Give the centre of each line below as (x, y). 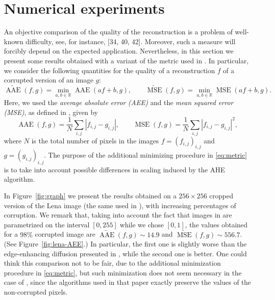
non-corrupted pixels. (36, 292)
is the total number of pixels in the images (95, 141)
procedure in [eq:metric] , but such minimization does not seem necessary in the (123, 272)
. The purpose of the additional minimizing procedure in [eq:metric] (145, 154)
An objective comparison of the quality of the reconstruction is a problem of (118, 32)
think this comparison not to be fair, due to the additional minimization (112, 263)
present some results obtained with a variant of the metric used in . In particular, (126, 60)
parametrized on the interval (47, 224)
